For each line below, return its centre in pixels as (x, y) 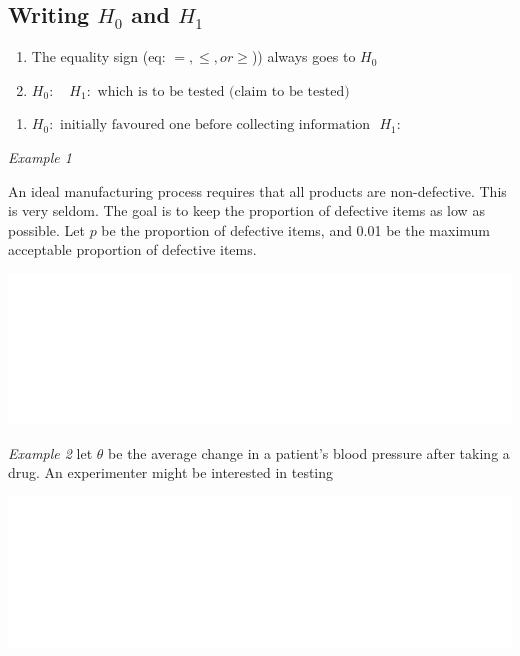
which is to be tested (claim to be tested (221, 91)
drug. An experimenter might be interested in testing (171, 472)
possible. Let (46, 229)
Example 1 (40, 156)
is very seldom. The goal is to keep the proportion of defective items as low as (246, 210)
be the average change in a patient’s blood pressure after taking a (309, 452)
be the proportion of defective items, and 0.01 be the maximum (295, 229)
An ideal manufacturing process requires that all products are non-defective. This (257, 190)
